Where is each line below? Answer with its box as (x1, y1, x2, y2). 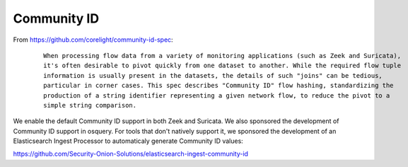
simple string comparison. (43, 101, 137, 109)
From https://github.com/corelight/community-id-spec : (13, 35, 173, 44)
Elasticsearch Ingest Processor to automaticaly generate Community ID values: (13, 137, 243, 145)
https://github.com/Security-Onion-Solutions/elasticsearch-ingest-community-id (13, 149, 249, 159)
